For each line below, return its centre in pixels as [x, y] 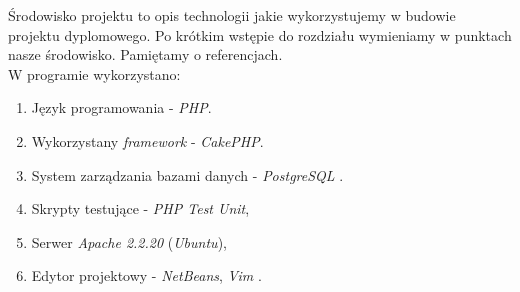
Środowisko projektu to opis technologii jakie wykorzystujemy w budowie [232, 15]
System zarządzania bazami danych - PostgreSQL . [187, 174]
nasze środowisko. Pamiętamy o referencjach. [145, 54]
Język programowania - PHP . [121, 107]
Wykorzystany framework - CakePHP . [147, 140]
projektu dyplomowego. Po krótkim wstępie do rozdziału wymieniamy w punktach [260, 34]
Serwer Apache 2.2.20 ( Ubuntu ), [129, 241]
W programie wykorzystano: [94, 73]
